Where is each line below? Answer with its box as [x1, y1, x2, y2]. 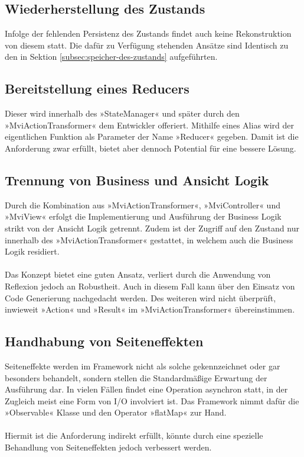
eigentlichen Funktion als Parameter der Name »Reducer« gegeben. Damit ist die [5, 130, 299, 143]
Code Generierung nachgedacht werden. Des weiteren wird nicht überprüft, [5, 291, 276, 304]
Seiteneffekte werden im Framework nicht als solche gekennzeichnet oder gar [5, 359, 280, 372]
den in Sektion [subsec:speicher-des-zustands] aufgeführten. [5, 50, 218, 63]
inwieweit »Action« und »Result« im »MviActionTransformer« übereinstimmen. [5, 303, 295, 316]
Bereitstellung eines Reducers [5, 79, 189, 98]
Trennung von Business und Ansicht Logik [5, 170, 269, 189]
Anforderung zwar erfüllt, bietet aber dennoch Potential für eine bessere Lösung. [5, 141, 296, 154]
